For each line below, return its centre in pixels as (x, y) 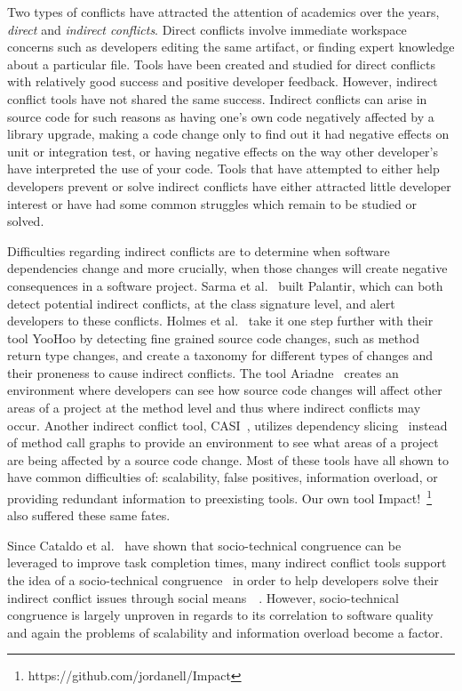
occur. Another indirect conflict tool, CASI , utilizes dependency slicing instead (227, 425)
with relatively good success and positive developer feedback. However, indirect (223, 81)
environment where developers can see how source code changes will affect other (225, 390)
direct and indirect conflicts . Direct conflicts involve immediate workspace (207, 29)
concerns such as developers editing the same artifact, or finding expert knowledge (231, 47)
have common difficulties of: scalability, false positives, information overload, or (223, 477)
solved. (26, 221)
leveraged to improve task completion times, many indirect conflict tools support (227, 562)
